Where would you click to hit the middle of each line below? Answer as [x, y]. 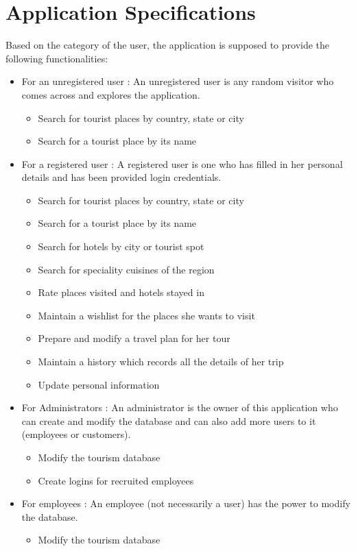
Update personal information [99, 384]
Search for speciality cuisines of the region [126, 269]
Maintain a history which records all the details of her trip [161, 362]
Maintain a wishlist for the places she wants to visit [146, 315]
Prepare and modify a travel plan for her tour [134, 338]
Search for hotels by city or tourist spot [121, 246]
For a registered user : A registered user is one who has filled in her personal [182, 163]
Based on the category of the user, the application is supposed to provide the [168, 45]
